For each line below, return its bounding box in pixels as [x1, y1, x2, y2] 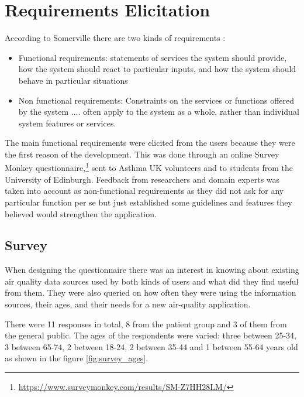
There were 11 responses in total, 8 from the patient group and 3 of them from [5, 317, 287, 330]
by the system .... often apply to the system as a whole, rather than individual [18, 105, 299, 118]
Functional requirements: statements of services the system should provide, [18, 51, 287, 63]
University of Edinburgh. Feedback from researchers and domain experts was [5, 173, 280, 185]
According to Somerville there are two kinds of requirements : [5, 32, 226, 44]
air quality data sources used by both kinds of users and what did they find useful [5, 275, 299, 287]
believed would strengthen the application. [5, 207, 157, 220]
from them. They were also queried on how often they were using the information [5, 286, 296, 299]
